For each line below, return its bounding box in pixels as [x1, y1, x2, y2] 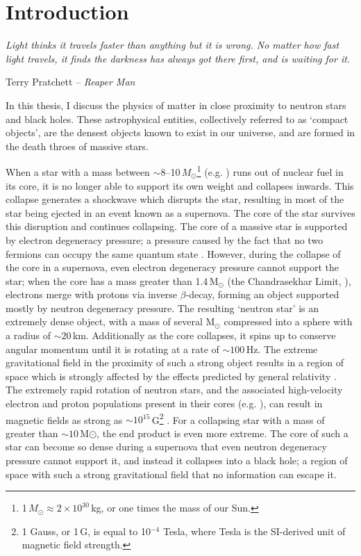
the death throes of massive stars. [6, 138, 149, 153]
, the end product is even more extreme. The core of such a [96, 425, 349, 440]
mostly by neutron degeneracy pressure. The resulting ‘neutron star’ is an [6, 300, 319, 315]
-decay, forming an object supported [185, 287, 339, 302]
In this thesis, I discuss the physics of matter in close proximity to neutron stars [6, 97, 346, 112]
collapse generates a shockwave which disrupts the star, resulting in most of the [6, 192, 344, 206]
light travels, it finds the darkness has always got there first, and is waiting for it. [6, 51, 351, 65]
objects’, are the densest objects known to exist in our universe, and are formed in [6, 125, 355, 140]
